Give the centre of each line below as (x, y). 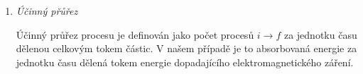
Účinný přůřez (47, 11)
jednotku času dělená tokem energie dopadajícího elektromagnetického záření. (185, 62)
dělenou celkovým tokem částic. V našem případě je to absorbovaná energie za (186, 48)
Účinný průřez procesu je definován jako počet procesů (135, 34)
